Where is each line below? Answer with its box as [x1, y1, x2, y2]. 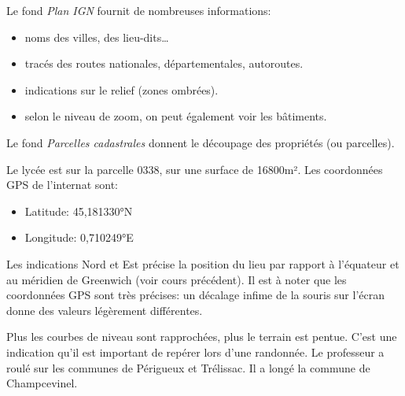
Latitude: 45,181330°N [24, 202, 133, 219]
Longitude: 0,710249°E [24, 229, 134, 246]
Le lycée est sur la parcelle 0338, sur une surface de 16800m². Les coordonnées [6, 161, 383, 177]
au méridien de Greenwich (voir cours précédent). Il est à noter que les [6, 271, 347, 287]
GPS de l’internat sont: [6, 176, 118, 193]
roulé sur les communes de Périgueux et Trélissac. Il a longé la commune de [6, 359, 370, 376]
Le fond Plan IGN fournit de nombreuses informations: [6, 2, 271, 18]
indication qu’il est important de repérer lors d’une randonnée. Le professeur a [6, 343, 385, 360]
